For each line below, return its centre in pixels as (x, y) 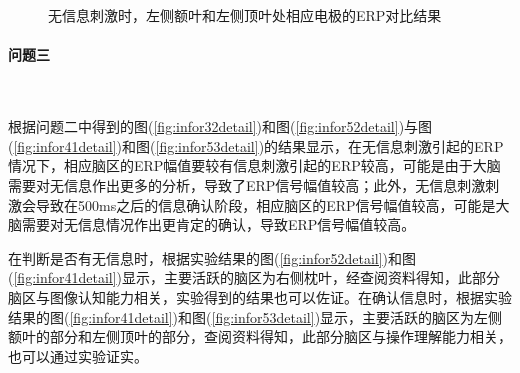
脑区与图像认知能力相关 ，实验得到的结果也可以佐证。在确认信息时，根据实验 (260, 296)
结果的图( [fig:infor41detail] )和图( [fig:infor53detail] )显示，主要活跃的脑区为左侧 (255, 316)
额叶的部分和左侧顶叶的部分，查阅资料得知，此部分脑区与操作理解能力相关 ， (260, 336)
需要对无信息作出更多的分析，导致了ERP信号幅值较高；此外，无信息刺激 (247, 184)
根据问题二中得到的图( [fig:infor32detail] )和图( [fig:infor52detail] (203, 126)
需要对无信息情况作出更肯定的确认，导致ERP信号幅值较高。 (218, 224)
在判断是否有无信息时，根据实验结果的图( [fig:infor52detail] (195, 257)
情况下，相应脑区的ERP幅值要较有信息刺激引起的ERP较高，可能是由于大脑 (254, 165)
